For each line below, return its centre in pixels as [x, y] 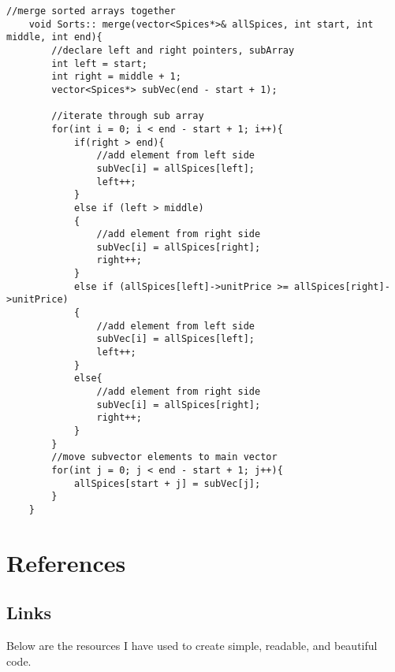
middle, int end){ [54, 37]
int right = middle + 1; [116, 77]
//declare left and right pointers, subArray [173, 50]
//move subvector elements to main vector [164, 457]
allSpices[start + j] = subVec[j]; [167, 483]
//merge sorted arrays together [91, 11]
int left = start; [99, 63]
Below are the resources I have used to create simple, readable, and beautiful [192, 646]
